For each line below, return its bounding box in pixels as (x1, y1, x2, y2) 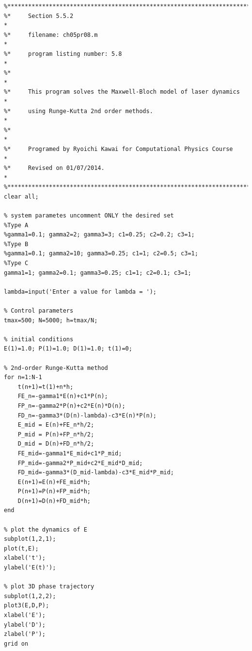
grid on (4, 640, 29, 647)
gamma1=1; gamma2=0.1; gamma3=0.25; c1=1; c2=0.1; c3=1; (4, 269, 191, 276)
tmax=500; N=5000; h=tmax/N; (4, 317, 98, 324)
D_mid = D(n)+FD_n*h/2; (17, 440, 94, 448)
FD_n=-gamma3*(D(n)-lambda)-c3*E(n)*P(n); (17, 412, 157, 419)
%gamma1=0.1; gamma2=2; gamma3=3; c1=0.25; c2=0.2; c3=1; (4, 231, 195, 238)
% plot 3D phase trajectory (4, 583, 94, 590)
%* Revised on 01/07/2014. (4, 165, 105, 172)
